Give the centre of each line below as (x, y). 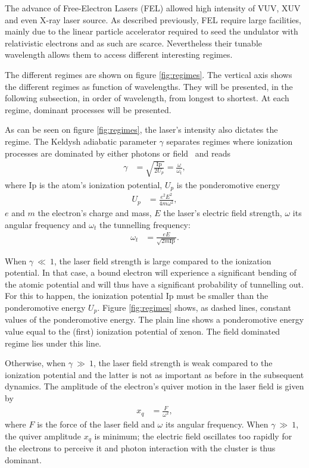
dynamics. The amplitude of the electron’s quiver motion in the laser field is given (154, 386)
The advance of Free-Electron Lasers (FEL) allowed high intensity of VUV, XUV (153, 8)
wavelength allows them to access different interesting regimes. (119, 54)
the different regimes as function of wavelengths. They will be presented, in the (149, 86)
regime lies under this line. (53, 343)
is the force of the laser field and (96, 424)
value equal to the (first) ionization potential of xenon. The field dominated (143, 331)
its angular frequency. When (217, 424)
